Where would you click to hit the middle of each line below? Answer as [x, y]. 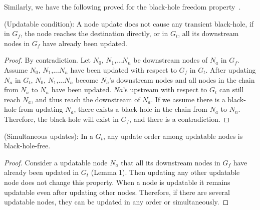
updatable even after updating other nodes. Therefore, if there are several [117, 192]
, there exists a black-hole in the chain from [141, 109]
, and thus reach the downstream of [86, 99]
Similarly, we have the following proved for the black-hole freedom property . [122, 7]
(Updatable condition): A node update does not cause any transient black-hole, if [129, 23]
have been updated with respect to [123, 69]
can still [232, 89]
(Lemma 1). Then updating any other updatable [165, 172]
